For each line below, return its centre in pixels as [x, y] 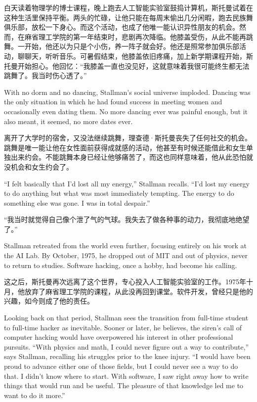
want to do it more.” [35, 395]
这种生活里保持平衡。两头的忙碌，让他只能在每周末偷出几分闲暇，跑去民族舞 [128, 17]
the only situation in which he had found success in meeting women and [113, 102]
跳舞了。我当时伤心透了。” [45, 75]
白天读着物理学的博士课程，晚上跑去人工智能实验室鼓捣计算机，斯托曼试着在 [128, 7]
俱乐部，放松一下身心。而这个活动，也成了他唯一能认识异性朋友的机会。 [122, 27]
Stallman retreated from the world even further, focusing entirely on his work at [125, 246]
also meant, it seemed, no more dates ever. [68, 121]
